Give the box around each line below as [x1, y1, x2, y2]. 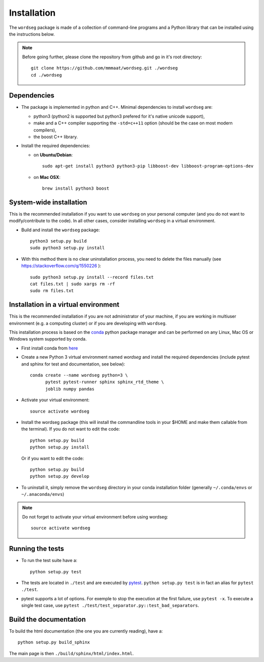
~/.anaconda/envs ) [21, 491, 65, 497]
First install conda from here [21, 345, 78, 351]
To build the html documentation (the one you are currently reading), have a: [9, 628, 163, 634]
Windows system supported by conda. [9, 336, 87, 342]
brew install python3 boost [42, 185, 110, 191]
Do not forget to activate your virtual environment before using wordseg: [22, 514, 168, 519]
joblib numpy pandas [45, 386, 95, 392]
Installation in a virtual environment [9, 300, 120, 309]
